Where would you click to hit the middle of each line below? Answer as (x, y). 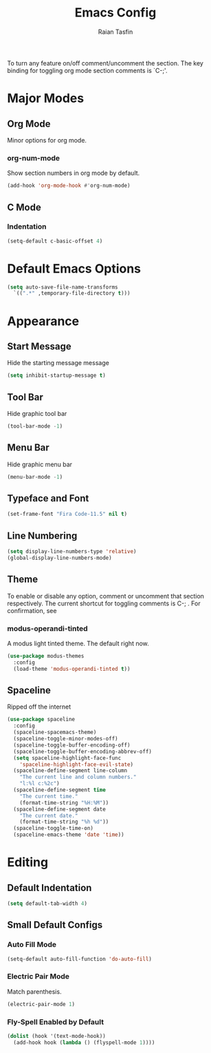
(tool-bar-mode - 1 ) (35, 426)
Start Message (39, 346)
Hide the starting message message (58, 363)
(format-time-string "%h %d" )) (64, 822)
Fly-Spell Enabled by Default (56, 1022)
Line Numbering (42, 535)
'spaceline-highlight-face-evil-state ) (77, 764)
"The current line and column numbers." (78, 777)
